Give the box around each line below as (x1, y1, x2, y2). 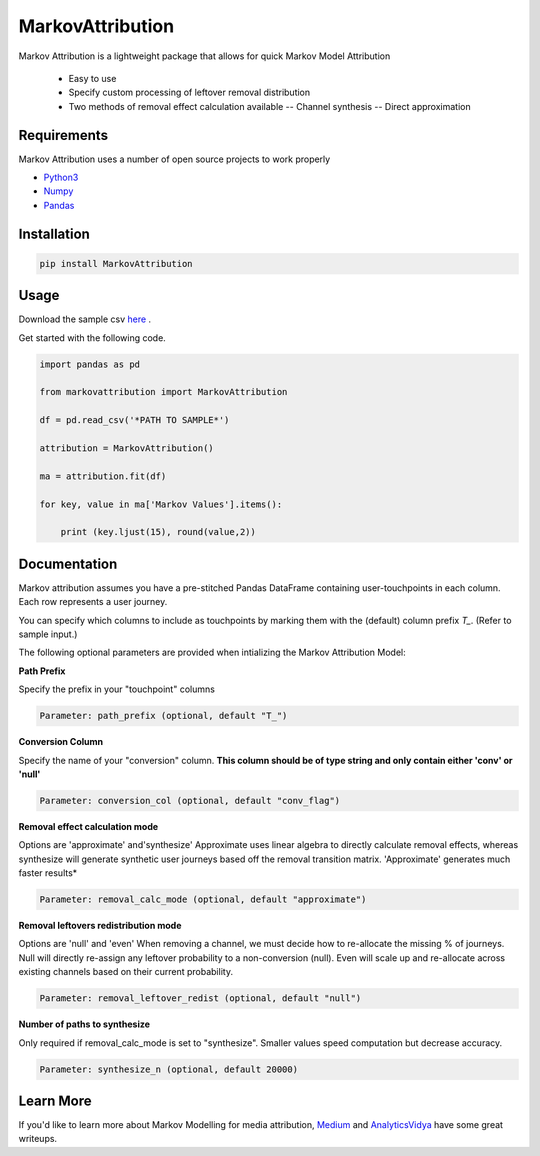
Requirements (18, 126, 109, 144)
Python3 (43, 171, 79, 184)
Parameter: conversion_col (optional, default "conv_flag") (39, 795, 341, 806)
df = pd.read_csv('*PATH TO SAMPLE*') (39, 415, 230, 426)
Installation (18, 225, 90, 242)
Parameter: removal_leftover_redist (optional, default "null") (39, 993, 362, 1004)
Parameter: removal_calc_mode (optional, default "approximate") (39, 894, 367, 905)
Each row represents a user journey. (18, 596, 168, 608)
